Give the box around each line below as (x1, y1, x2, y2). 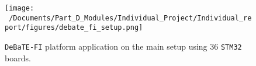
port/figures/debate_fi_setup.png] (5, 23, 143, 32)
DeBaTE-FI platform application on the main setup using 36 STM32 (5, 40, 242, 52)
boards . (5, 51, 31, 64)
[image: (5, 4, 34, 12)
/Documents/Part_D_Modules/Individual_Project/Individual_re (9, 13, 252, 22)
